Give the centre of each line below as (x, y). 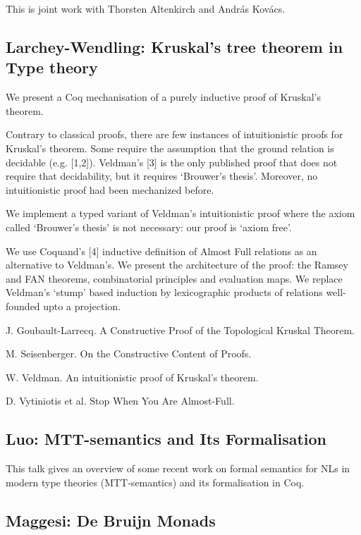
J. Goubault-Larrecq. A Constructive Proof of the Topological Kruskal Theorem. (180, 330)
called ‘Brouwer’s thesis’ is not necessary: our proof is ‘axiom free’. (149, 227)
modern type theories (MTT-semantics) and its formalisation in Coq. (155, 482)
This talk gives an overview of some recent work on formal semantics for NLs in (178, 468)
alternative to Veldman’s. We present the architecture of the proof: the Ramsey (177, 265)
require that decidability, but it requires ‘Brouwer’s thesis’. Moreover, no (162, 176)
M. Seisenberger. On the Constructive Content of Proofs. (129, 353)
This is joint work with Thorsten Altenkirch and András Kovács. (146, 8)
